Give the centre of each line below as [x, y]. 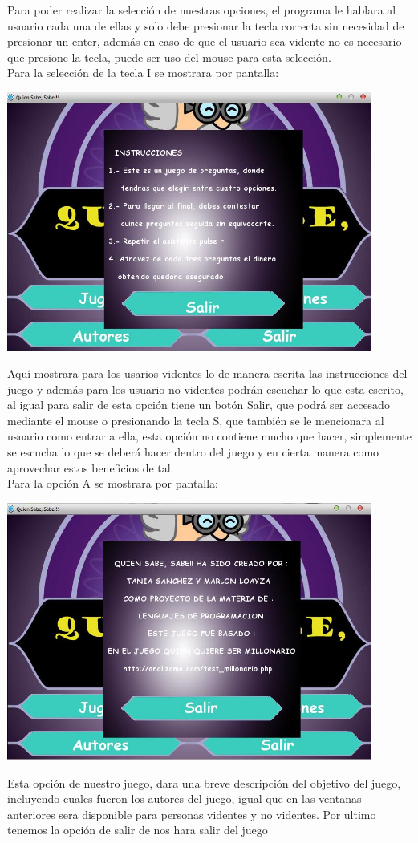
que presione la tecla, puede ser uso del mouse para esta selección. [169, 57]
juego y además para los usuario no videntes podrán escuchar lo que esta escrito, [205, 389]
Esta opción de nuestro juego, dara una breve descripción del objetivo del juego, [204, 782]
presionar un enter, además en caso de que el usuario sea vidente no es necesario [205, 41]
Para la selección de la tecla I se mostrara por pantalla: [143, 73]
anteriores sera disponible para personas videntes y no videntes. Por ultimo [192, 814]
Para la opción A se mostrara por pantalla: [113, 483]
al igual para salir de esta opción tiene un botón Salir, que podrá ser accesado [199, 405]
